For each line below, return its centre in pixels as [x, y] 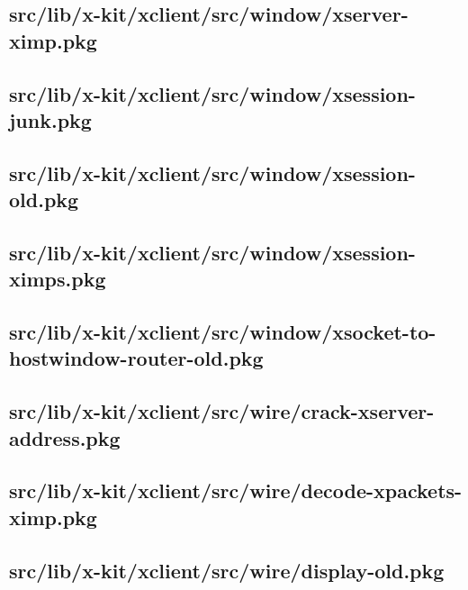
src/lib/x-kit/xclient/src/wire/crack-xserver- [222, 411]
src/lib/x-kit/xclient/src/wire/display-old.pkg [227, 570]
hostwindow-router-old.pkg [136, 358]
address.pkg [65, 437]
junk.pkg [50, 119]
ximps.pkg [58, 279]
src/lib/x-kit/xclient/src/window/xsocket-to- [223, 332]
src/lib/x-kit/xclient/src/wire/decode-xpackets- [236, 490]
